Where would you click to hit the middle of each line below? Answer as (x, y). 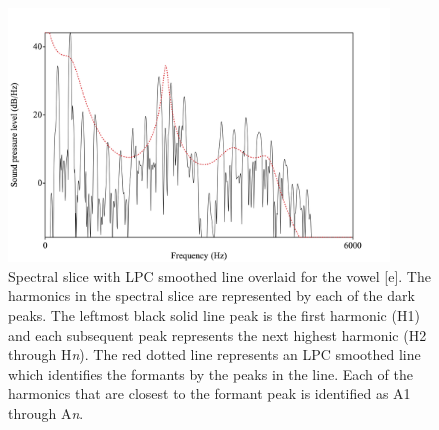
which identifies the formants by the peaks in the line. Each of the (210, 373)
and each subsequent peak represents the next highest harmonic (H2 (217, 334)
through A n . (46, 412)
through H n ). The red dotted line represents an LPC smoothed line (214, 354)
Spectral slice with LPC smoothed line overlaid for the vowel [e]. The (219, 275)
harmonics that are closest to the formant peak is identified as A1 (209, 393)
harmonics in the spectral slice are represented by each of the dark (211, 295)
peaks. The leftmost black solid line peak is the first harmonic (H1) (214, 314)
